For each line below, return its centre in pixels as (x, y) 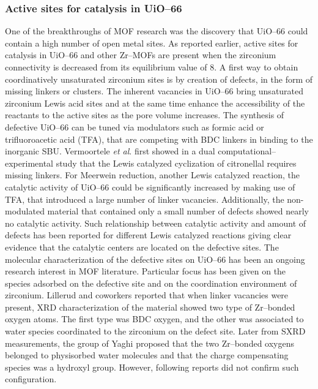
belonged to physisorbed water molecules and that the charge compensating (147, 355)
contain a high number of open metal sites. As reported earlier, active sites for (152, 43)
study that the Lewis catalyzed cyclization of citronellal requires (176, 163)
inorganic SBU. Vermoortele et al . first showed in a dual (110, 151)
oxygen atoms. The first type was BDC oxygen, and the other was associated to (154, 319)
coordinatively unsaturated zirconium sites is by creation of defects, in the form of (159, 79)
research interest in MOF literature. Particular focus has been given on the (146, 271)
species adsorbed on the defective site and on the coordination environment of (151, 283)
